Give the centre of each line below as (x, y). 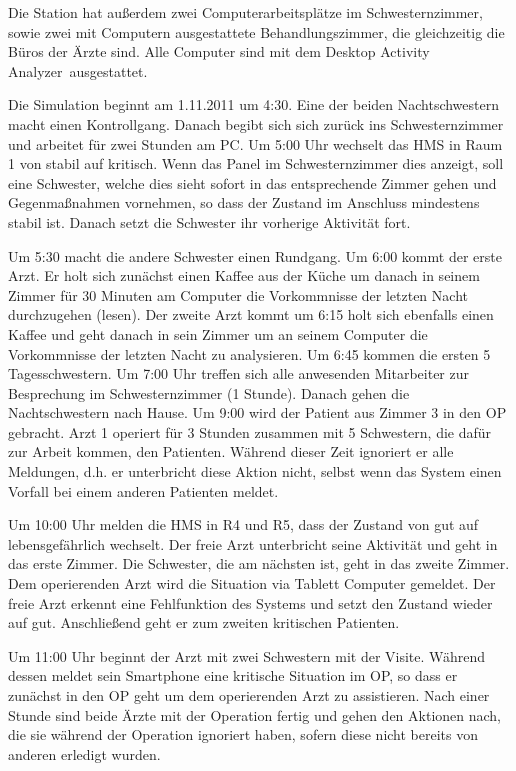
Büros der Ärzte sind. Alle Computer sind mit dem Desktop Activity (219, 51)
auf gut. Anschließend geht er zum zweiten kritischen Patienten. (204, 622)
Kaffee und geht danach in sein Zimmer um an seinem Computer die (218, 333)
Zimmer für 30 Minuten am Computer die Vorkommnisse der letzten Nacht (238, 294)
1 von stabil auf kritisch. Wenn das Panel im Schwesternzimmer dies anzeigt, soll (256, 163)
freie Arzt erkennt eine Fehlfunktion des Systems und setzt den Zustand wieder (250, 602)
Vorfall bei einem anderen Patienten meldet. (143, 490)
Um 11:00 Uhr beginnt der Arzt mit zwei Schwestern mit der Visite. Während (247, 655)
